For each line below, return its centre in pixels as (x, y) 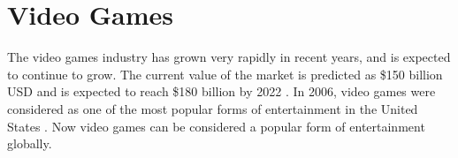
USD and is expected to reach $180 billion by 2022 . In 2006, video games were (221, 91)
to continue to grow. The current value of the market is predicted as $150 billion (225, 74)
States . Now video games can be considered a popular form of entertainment (216, 126)
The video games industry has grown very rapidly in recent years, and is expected (229, 57)
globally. (30, 143)
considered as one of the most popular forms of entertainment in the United (213, 108)
